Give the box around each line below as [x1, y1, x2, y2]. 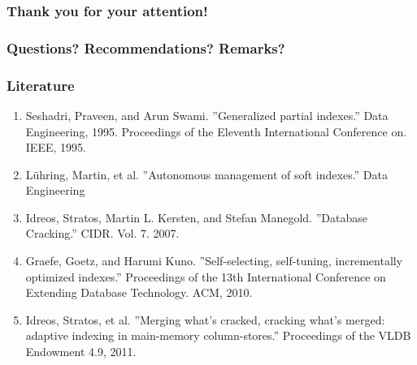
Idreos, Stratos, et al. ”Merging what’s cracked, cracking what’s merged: [25, 311, 385, 328]
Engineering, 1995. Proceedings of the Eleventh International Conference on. [25, 122, 407, 140]
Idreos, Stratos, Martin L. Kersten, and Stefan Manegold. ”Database [25, 208, 367, 225]
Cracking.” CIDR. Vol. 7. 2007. [25, 225, 180, 242]
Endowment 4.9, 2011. [25, 343, 137, 360]
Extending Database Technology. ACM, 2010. [25, 284, 253, 301]
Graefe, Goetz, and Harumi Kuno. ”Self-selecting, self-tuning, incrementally [25, 252, 403, 269]
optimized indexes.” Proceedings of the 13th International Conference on [25, 268, 386, 285]
